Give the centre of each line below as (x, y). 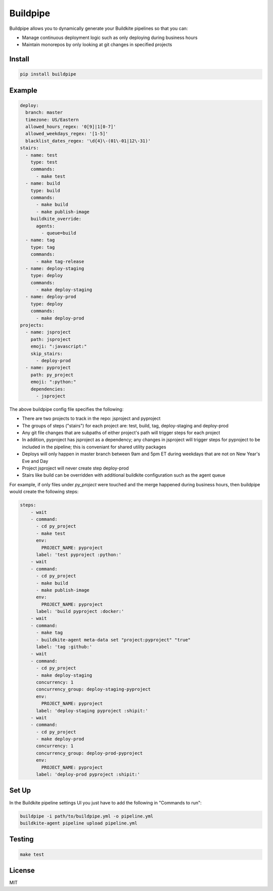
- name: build (43, 183)
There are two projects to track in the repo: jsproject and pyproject (91, 418)
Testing (21, 839)
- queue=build (59, 233)
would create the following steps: (44, 492)
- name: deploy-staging (55, 268)
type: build (45, 190)
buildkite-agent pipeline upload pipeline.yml (79, 823)
